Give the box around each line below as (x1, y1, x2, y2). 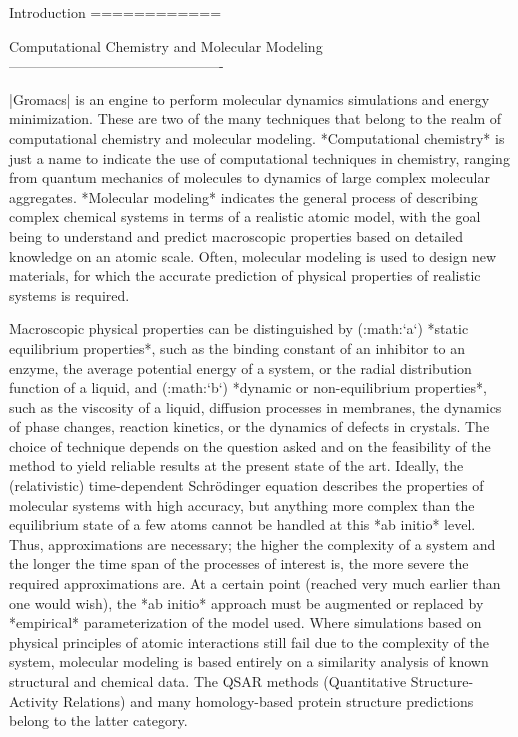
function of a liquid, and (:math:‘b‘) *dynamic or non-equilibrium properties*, (9, 377, 487, 398)
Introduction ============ (9, 2, 222, 22)
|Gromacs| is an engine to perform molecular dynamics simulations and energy (9, 88, 490, 109)
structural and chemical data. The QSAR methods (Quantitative (9, 671, 407, 691)
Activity (9, 690, 59, 711)
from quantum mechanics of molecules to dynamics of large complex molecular (9, 167, 490, 188)
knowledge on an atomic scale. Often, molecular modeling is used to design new (9, 245, 497, 266)
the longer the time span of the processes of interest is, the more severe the (9, 553, 469, 574)
